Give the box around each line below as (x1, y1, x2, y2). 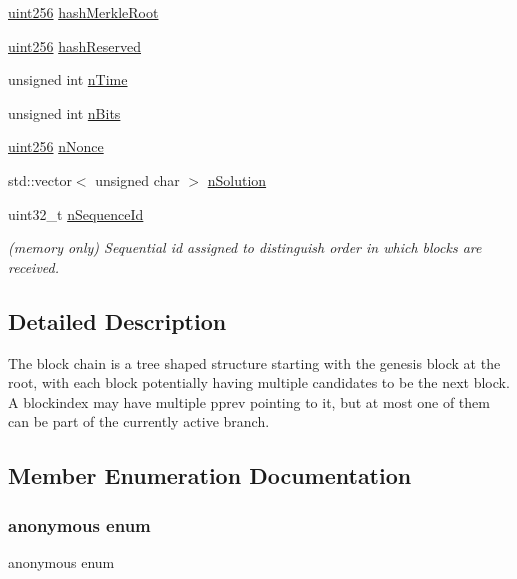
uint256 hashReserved (8, 35, 142, 56)
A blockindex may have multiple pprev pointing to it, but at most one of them (8, 391, 490, 412)
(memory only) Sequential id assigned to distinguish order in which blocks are (8, 237, 482, 258)
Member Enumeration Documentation (8, 460, 412, 491)
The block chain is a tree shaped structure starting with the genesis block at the (8, 352, 501, 373)
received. (8, 256, 60, 277)
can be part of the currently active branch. (8, 411, 270, 432)
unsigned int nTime (8, 69, 128, 90)
